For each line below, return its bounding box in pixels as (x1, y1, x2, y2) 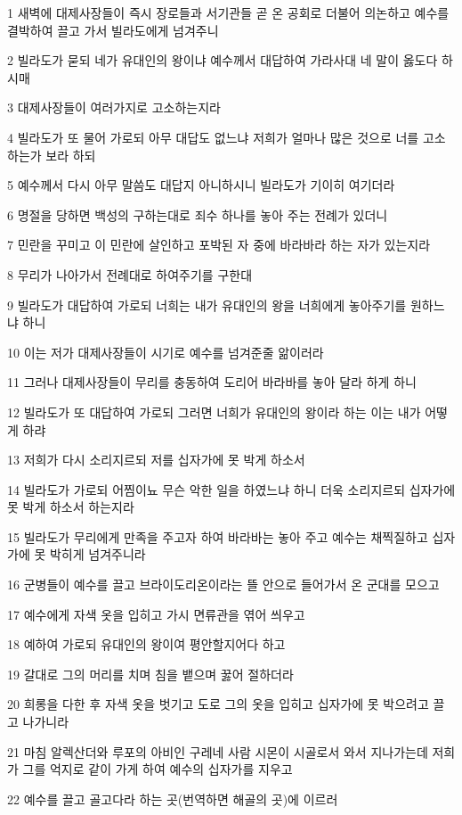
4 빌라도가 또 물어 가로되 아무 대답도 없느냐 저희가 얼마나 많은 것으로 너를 (7, 128, 419, 146)
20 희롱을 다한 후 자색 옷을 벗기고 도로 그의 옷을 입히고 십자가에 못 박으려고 (7, 695, 429, 713)
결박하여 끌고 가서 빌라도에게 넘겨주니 (7, 21, 219, 39)
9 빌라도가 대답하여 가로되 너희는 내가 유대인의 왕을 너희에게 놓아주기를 (7, 295, 407, 314)
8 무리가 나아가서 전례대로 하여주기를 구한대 (7, 265, 253, 284)
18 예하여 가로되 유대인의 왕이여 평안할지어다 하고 (7, 635, 286, 654)
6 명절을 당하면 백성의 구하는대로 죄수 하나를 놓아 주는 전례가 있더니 (7, 205, 388, 224)
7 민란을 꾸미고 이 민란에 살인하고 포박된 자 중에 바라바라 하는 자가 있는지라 (7, 235, 431, 254)
